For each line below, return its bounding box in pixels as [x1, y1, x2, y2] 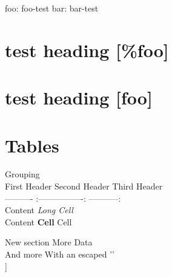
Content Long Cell [5, 203, 73, 216]
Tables [5, 132, 59, 157]
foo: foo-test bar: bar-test [5, 2, 99, 14]
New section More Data [5, 236, 93, 248]
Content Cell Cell [5, 215, 72, 228]
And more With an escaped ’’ [5, 248, 114, 261]
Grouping [5, 168, 40, 180]
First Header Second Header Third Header [5, 180, 163, 193]
